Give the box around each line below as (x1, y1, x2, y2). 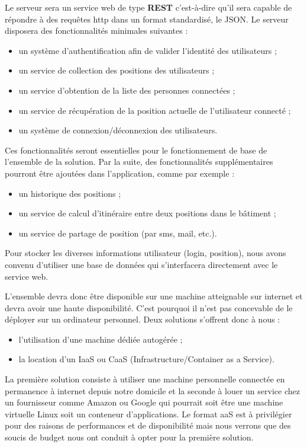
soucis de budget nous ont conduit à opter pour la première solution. (5, 431, 254, 443)
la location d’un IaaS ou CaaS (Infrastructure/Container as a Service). (18, 353, 274, 365)
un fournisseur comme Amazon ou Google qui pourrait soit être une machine (5, 396, 283, 408)
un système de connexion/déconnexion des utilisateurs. (18, 124, 218, 136)
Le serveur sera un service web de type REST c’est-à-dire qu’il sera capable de (5, 1, 292, 13)
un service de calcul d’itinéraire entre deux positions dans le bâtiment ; (18, 207, 276, 219)
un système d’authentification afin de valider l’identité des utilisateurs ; (18, 44, 277, 56)
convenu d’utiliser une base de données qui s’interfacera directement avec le (5, 258, 278, 270)
